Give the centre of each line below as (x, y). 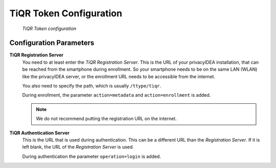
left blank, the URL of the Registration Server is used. (78, 147)
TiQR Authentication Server (40, 133)
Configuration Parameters (52, 43)
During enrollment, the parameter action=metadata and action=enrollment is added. (117, 95)
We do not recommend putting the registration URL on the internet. (106, 119)
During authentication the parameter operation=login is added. (91, 156)
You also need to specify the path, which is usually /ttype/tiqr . (92, 86)
